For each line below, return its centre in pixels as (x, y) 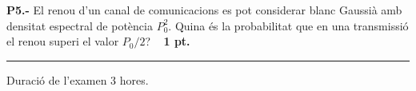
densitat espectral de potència (80, 25)
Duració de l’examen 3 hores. (78, 79)
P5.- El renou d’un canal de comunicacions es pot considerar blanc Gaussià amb (204, 10)
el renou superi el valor (63, 41)
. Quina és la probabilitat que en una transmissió (288, 25)
